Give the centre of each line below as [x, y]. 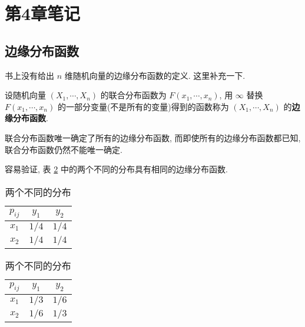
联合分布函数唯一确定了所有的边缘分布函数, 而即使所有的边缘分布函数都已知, [153, 137]
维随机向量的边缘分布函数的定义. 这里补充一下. [155, 75]
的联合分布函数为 [133, 95]
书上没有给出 [29, 75]
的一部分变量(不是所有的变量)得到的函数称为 [143, 106]
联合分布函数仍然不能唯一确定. [64, 149]
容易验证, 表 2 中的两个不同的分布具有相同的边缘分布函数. [116, 169]
